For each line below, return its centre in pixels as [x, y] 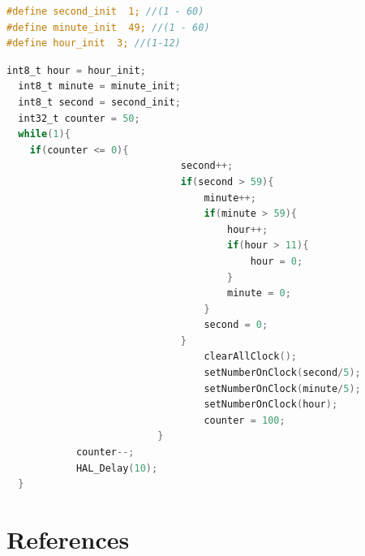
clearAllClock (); [250, 357]
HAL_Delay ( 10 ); [117, 468]
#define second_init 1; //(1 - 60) [105, 11]
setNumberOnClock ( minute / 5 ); [282, 388]
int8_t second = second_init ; [99, 102]
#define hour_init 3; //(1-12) [94, 43]
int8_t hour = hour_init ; [76, 70]
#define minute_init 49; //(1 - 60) [108, 27]
